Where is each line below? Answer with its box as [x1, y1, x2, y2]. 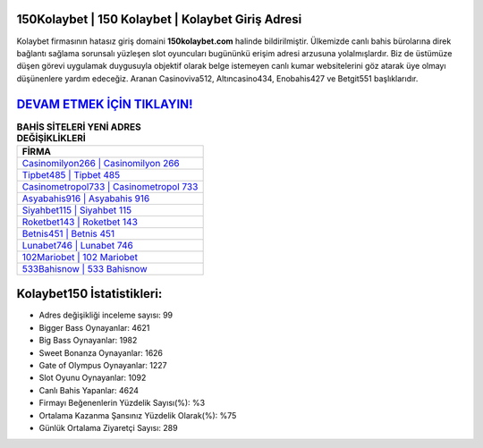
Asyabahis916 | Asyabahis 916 [21, 192, 150, 205]
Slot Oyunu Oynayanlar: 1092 [38, 372, 147, 384]
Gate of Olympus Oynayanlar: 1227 [38, 360, 167, 371]
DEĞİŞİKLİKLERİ [16, 131, 87, 144]
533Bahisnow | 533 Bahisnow [21, 262, 148, 275]
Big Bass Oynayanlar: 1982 [38, 335, 138, 346]
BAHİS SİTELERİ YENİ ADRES [16, 121, 142, 133]
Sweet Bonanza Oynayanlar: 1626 [38, 347, 164, 358]
